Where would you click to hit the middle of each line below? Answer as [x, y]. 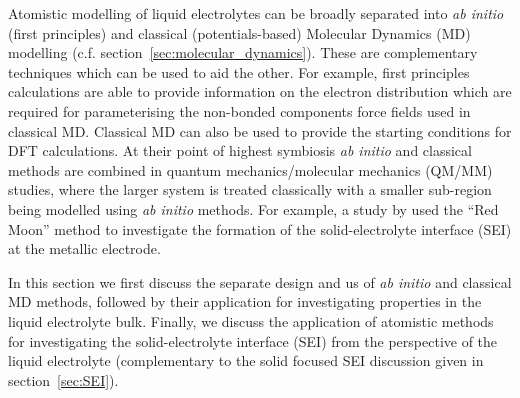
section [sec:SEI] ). [63, 379]
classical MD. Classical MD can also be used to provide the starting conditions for [260, 130]
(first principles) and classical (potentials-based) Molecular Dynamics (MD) [239, 32]
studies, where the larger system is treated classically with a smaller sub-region [250, 189]
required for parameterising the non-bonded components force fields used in [239, 110]
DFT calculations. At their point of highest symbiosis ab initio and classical [240, 150]
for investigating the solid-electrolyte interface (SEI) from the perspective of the [253, 340]
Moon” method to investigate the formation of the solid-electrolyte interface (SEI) [260, 228]
